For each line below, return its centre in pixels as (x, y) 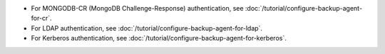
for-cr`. (42, 18)
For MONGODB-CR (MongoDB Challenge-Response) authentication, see (137, 8)
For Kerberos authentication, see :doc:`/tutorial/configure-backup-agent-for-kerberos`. (159, 38)
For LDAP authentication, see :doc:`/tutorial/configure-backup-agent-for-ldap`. (147, 28)
